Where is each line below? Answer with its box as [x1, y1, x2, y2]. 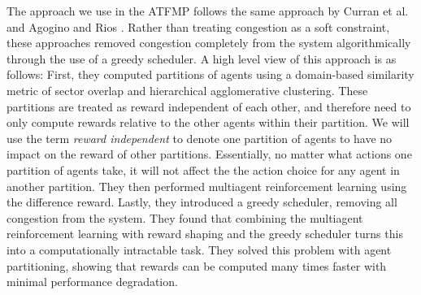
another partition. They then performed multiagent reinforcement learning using [7, 177, 407, 194]
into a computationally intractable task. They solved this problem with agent [7, 241, 392, 258]
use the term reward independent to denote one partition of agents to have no [7, 129, 393, 146]
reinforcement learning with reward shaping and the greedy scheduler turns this [7, 225, 403, 242]
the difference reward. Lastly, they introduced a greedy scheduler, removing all [7, 193, 397, 210]
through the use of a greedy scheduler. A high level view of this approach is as [7, 50, 397, 67]
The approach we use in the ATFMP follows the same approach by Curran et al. [7, 2, 409, 19]
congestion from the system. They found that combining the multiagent [7, 209, 363, 226]
